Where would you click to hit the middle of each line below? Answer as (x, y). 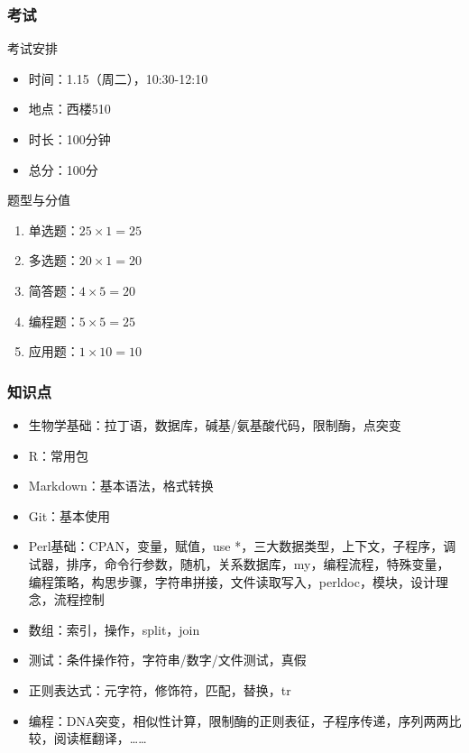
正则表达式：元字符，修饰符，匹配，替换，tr (160, 689)
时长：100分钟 (69, 139)
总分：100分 (63, 169)
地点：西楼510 (69, 109)
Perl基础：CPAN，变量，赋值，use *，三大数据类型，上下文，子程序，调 (242, 546)
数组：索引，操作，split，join (114, 629)
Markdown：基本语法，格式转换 (121, 486)
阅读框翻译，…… (100, 738)
